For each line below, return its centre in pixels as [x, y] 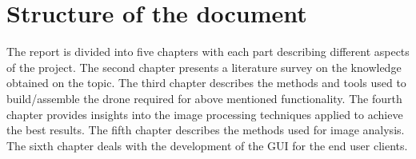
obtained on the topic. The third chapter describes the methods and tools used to [206, 83]
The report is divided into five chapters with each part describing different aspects [208, 52]
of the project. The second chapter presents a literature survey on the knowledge [204, 67]
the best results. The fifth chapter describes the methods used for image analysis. [206, 130]
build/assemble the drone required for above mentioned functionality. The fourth [204, 98]
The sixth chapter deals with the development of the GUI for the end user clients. [207, 145]
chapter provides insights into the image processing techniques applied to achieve [205, 114]
